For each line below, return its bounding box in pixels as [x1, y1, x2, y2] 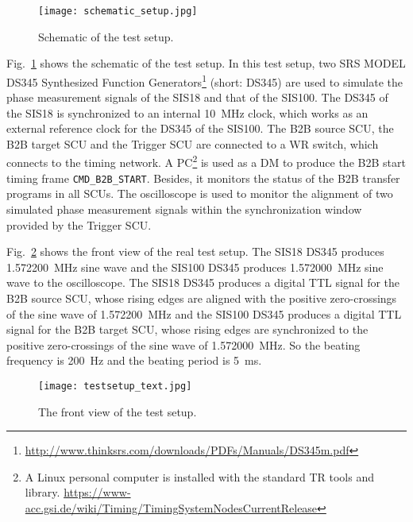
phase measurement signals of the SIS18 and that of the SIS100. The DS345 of [6, 89, 388, 106]
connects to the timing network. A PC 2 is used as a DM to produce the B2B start [6, 152, 406, 171]
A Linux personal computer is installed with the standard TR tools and [25, 468, 374, 485]
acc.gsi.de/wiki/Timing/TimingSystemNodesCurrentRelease [25, 499, 318, 516]
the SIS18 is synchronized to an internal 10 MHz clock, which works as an [6, 104, 369, 121]
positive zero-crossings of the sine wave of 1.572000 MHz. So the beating [6, 336, 361, 353]
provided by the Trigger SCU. [6, 216, 152, 233]
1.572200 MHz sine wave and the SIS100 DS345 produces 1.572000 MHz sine [6, 258, 384, 275]
